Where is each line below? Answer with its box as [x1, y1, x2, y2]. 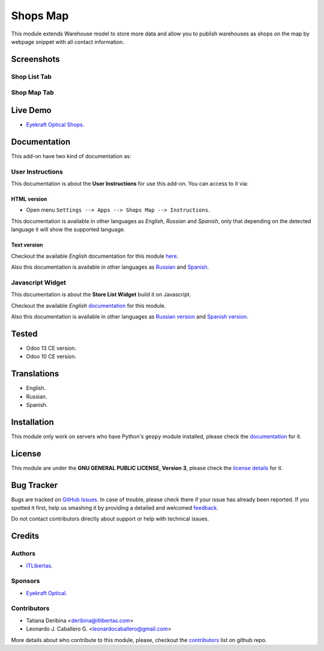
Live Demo [11, 105, 52, 115]
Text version [11, 241, 43, 249]
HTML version [11, 195, 47, 203]
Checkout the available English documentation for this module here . [11, 252, 179, 260]
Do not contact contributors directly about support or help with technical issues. [11, 515, 209, 522]
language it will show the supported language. [11, 226, 125, 233]
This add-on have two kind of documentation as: [11, 152, 131, 159]
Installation [11, 417, 54, 427]
